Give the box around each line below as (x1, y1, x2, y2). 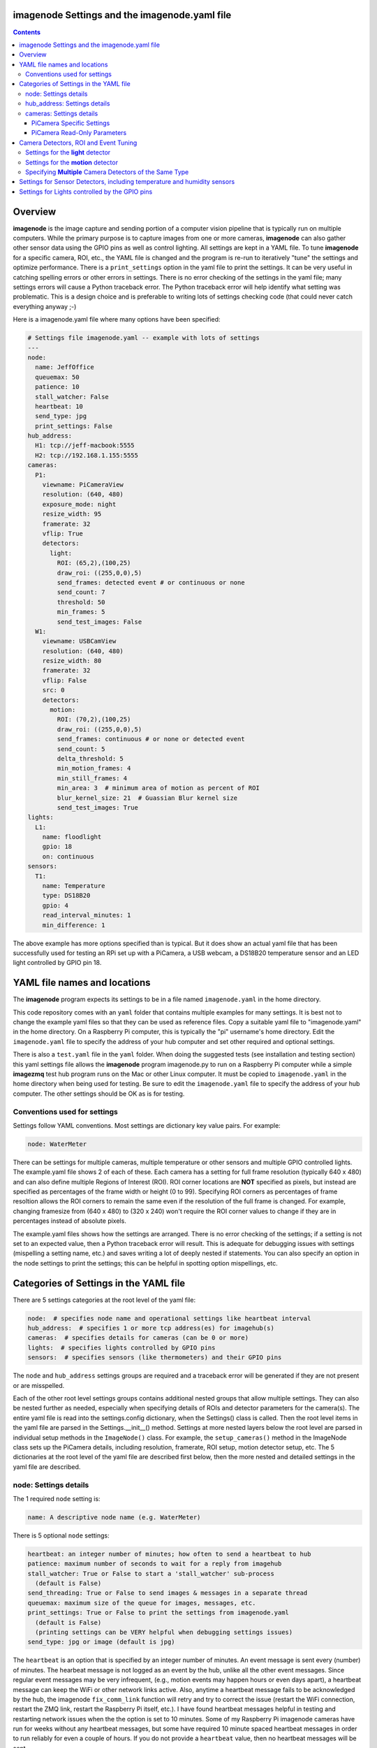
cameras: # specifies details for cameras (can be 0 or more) (27, 1334, 249, 1342)
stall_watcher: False (35, 392, 110, 401)
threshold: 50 (57, 598, 105, 606)
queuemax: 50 (35, 373, 80, 381)
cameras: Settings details (25, 109, 98, 117)
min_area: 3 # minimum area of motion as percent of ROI (57, 784, 260, 792)
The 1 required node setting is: (13, 1494, 101, 1503)
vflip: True (42, 529, 84, 538)
